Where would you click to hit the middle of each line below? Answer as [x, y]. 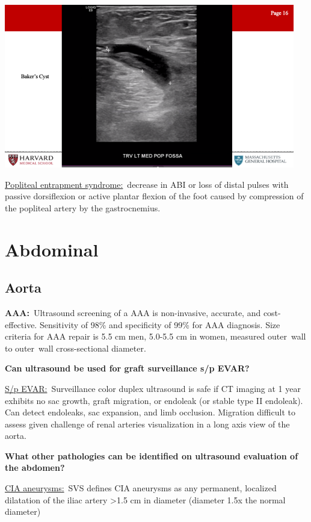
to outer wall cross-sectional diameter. [75, 348]
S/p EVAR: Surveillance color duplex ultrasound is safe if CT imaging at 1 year [153, 388]
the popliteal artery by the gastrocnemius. [83, 207]
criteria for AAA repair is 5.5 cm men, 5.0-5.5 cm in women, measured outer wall [155, 336]
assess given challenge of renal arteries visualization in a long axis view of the [147, 424]
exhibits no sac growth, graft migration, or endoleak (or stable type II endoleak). [154, 400]
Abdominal [52, 249]
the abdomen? [35, 468]
